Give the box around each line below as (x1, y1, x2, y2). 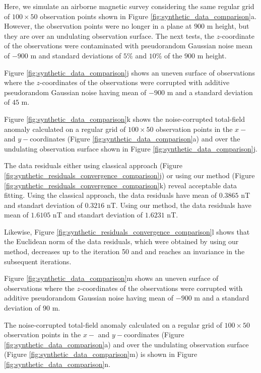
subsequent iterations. (4, 256, 72, 266)
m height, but (207, 21, 249, 31)
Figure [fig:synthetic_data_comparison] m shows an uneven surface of (4, 273, 219, 283)
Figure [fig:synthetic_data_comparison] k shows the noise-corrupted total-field (4, 113, 245, 124)
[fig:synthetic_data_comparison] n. (4, 359, 111, 369)
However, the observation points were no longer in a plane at (4, 21, 192, 31)
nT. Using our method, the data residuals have (106, 199, 251, 210)
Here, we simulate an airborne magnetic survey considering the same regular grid (4, 1, 254, 11)
